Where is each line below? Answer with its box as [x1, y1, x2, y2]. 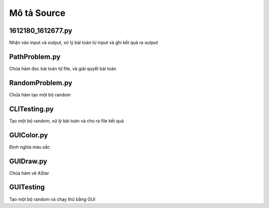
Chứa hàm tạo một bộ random [9, 92, 71, 98]
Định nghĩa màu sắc [9, 144, 50, 150]
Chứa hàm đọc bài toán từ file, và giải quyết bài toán [9, 65, 117, 72]
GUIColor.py [9, 131, 48, 139]
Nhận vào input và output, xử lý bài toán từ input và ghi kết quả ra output [9, 40, 158, 46]
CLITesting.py [9, 104, 54, 113]
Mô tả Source [9, 7, 66, 18]
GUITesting [9, 183, 45, 192]
